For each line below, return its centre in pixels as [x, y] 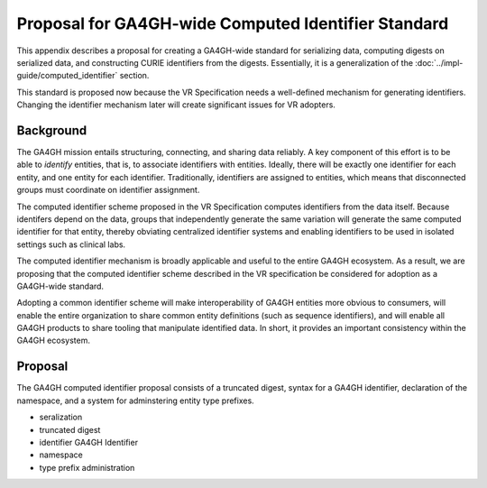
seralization [61, 417]
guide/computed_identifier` [67, 76]
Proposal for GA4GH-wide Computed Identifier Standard [233, 23]
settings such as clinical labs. [71, 244]
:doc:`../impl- [439, 62]
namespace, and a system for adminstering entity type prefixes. [135, 401]
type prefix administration [87, 467]
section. [134, 76]
